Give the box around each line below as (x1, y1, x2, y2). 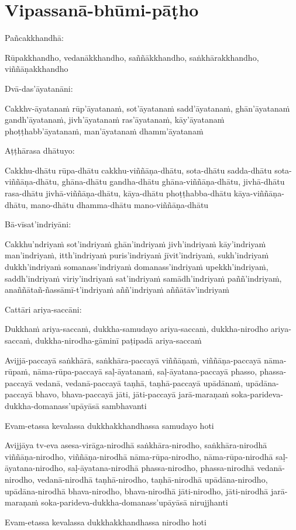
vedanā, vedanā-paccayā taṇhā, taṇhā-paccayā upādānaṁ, (35, 376, 243, 389)
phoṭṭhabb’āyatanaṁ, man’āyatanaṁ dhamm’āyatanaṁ (5, 124, 204, 137)
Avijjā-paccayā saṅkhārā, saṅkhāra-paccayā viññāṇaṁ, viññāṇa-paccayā (5, 354, 261, 366)
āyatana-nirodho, (5, 462, 66, 474)
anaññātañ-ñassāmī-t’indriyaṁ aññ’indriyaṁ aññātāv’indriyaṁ (5, 283, 229, 296)
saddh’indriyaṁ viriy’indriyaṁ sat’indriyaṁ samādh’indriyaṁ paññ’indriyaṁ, (5, 272, 282, 284)
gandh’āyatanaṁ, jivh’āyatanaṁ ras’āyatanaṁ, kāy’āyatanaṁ (5, 113, 225, 126)
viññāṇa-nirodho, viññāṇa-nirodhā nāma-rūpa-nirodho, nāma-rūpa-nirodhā (5, 450, 273, 462)
